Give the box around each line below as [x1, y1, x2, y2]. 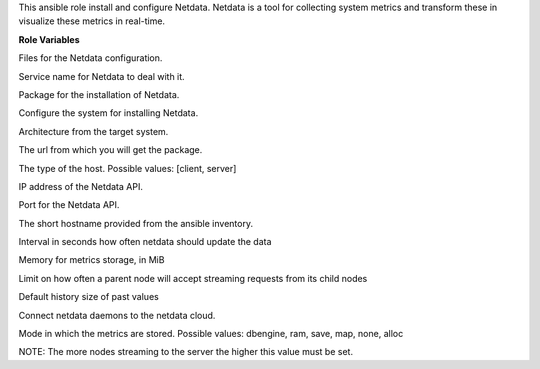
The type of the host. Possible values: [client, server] [18, 162, 237, 174]
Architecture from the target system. [18, 125, 169, 137]
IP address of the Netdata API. [18, 180, 144, 192]
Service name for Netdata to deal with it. [18, 70, 185, 82]
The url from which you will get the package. [18, 144, 203, 156]
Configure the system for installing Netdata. [18, 107, 199, 119]
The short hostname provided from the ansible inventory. [18, 217, 254, 229]
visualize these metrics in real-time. [18, 15, 165, 27]
